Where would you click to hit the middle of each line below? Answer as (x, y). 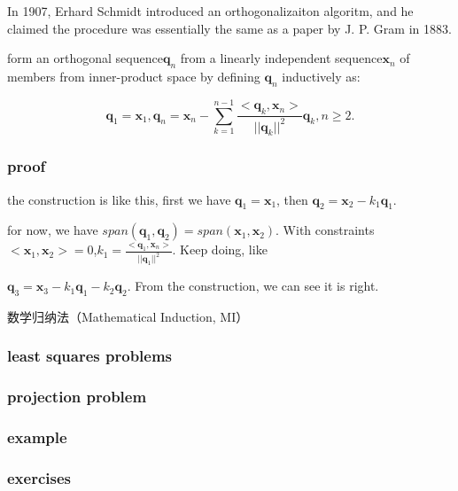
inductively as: (321, 76)
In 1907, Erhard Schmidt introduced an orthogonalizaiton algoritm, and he (210, 11)
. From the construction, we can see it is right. (253, 286)
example (37, 437)
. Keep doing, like (220, 249)
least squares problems (90, 356)
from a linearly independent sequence (281, 58)
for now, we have (53, 230)
